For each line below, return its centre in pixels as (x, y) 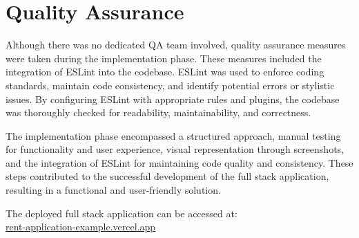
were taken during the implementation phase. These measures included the (164, 58)
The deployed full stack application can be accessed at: (122, 213)
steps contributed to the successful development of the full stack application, (167, 176)
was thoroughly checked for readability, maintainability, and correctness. (158, 112)
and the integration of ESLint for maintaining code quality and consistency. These (179, 162)
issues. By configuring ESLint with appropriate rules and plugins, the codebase (173, 99)
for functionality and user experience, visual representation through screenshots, (175, 149)
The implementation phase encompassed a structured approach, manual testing (173, 135)
